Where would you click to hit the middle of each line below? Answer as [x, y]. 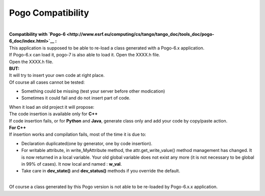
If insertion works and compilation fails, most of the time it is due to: [78, 134]
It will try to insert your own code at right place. [57, 75]
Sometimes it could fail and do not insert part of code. [76, 98]
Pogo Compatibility [49, 13]
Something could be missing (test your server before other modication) [93, 91]
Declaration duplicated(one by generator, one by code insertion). [87, 143]
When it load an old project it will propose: [52, 107]
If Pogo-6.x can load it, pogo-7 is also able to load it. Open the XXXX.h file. [85, 55]
